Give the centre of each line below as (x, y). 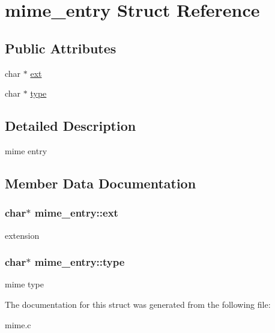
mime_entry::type (80, 262)
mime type (24, 284)
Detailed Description (71, 126)
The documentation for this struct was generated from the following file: (138, 304)
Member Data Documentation (101, 183)
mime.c (18, 324)
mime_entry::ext (76, 213)
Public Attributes (61, 48)
